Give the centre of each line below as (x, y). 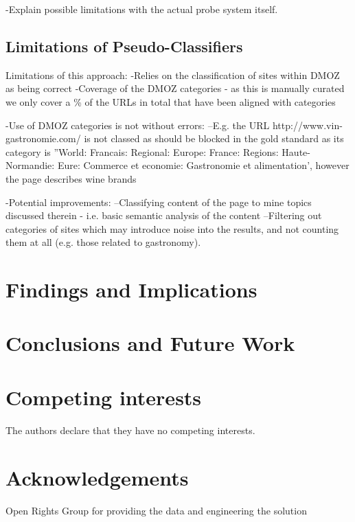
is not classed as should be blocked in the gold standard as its (214, 138)
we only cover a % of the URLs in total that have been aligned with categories (171, 101)
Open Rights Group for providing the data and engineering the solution (156, 510)
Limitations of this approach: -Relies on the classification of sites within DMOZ (173, 75)
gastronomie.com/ (43, 138)
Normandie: (30, 165)
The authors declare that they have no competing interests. (130, 430)
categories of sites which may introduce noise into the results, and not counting (172, 228)
